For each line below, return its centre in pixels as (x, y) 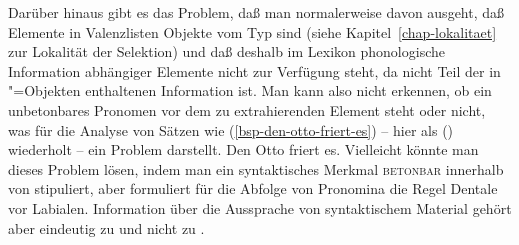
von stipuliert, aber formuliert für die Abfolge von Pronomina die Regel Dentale (253, 188)
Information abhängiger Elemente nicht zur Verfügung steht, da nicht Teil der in (254, 70)
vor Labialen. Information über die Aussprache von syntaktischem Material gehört (260, 207)
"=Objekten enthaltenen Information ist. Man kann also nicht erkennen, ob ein (250, 90)
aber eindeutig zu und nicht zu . (106, 227)
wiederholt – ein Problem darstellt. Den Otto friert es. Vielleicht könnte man (243, 149)
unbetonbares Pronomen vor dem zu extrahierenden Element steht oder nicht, (247, 109)
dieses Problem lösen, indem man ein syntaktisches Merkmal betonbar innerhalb (256, 168)
